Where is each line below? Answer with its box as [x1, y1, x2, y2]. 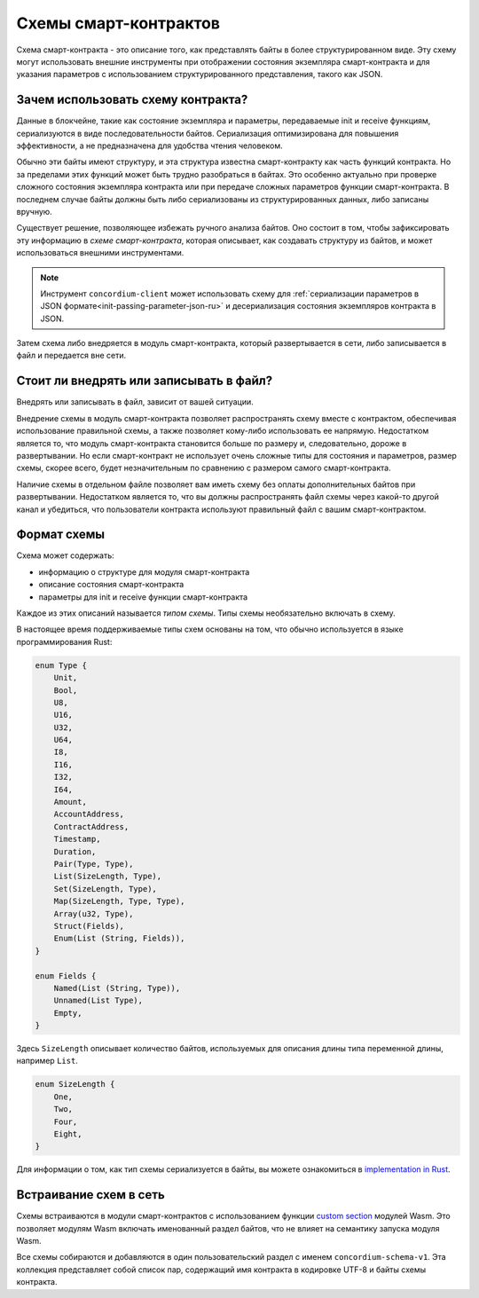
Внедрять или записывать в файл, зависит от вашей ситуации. [16, 397, 254, 407]
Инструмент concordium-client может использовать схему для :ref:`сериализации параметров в [40, 288, 420, 299]
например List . [16, 1056, 79, 1066]
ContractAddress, [53, 822, 130, 831]
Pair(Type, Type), [53, 859, 134, 869]
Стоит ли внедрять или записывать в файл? [16, 374, 273, 389]
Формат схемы [16, 527, 106, 542]
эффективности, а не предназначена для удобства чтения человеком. [16, 140, 283, 151]
